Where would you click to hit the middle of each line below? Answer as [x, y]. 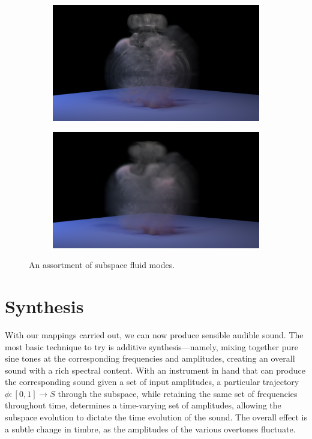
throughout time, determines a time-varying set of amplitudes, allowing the [143, 405]
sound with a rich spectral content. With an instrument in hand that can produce [155, 370]
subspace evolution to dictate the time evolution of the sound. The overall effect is [156, 417]
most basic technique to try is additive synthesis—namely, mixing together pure [152, 346]
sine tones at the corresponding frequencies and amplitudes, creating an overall [150, 358]
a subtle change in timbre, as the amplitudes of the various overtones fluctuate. [150, 429]
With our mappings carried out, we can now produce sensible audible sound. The [154, 334]
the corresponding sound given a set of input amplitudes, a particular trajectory [152, 382]
